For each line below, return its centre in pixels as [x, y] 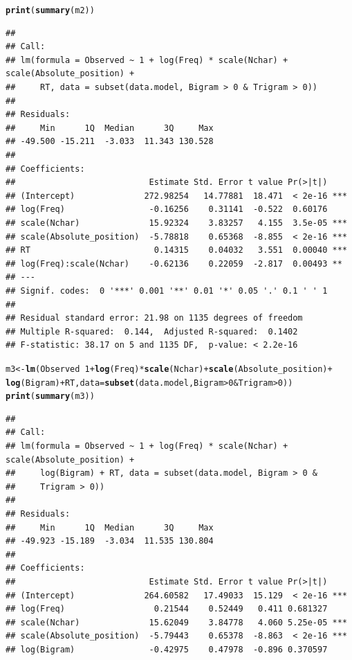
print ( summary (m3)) [50, 396]
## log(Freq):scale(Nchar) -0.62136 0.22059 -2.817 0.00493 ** [174, 264]
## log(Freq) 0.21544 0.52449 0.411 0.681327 [167, 609]
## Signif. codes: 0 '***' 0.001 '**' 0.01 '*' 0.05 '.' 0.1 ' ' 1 [167, 291]
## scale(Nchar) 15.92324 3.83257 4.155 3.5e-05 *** [176, 223]
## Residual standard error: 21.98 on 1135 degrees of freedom [154, 318]
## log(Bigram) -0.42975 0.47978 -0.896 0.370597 [167, 649]
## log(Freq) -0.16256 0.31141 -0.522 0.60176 [167, 209]
